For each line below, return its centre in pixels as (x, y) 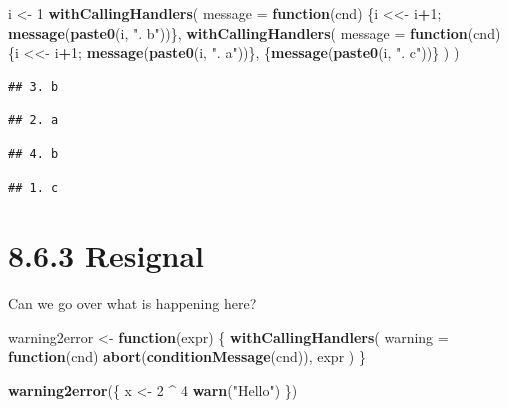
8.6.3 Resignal (106, 255)
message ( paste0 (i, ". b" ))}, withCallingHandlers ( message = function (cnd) (254, 32)
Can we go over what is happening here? (132, 303)
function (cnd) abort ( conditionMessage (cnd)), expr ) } (187, 356)
